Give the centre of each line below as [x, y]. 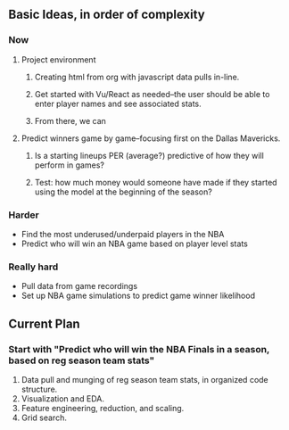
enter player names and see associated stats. [118, 103]
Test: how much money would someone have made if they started [156, 182]
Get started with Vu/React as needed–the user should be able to [152, 94]
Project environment [58, 59]
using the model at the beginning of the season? [124, 192]
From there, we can [70, 120]
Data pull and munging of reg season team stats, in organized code [144, 379]
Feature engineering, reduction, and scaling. [103, 408]
